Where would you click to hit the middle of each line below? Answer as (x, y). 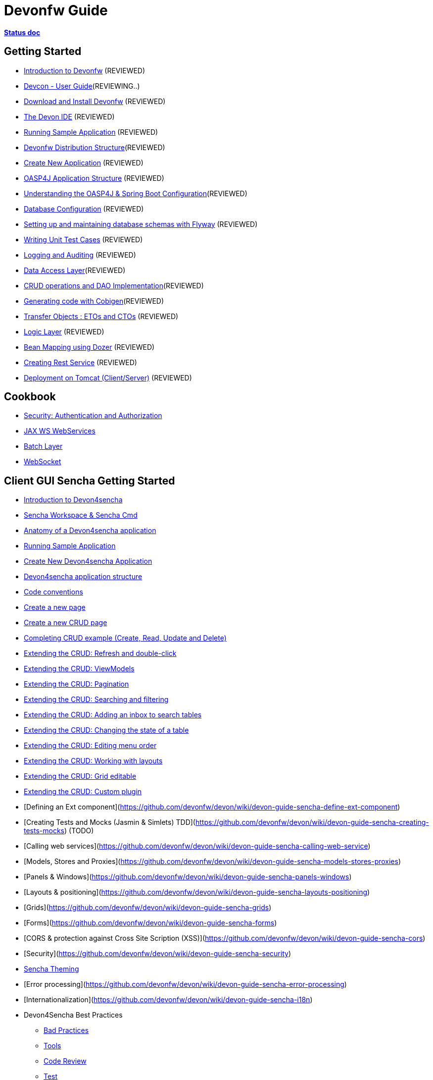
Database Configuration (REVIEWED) (84, 209)
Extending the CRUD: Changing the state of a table (106, 730)
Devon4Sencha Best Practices (73, 1015)
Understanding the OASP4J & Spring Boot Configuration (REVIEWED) (136, 193)
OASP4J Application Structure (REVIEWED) (94, 178)
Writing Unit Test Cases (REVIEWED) (83, 239)
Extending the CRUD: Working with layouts (93, 761)
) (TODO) (79, 831)
